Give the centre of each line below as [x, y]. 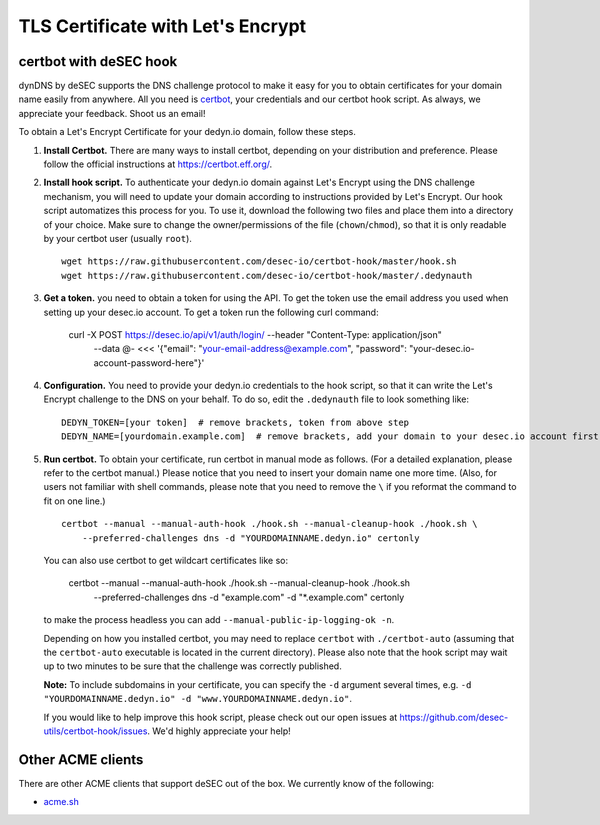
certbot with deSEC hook [98, 61]
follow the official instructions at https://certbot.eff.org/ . [158, 164]
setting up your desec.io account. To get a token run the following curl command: [211, 312]
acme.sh [61, 802]
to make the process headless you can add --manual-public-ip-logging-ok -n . [219, 620]
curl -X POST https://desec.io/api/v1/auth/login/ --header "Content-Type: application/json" [255, 334]
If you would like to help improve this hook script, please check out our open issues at [220, 717]
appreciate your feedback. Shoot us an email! [112, 113]
